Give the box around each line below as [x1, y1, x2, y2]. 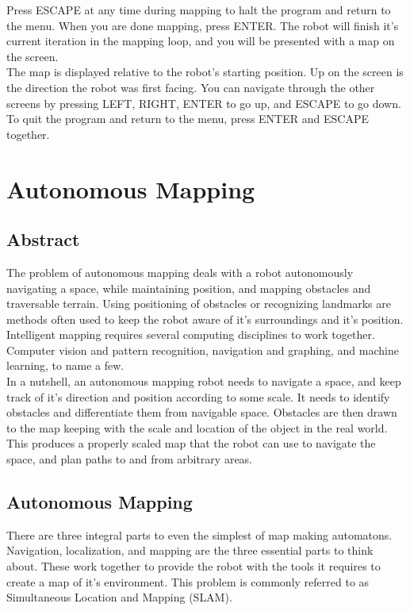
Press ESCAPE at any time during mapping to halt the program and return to [6, 2, 391, 17]
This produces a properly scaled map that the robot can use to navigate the [6, 435, 376, 452]
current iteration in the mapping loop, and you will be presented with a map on [6, 33, 395, 49]
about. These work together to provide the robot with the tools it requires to [6, 558, 381, 574]
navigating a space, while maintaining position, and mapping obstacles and [6, 279, 371, 296]
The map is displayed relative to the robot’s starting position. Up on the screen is [6, 63, 404, 80]
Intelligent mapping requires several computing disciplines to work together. [6, 326, 375, 343]
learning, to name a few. [6, 357, 125, 374]
